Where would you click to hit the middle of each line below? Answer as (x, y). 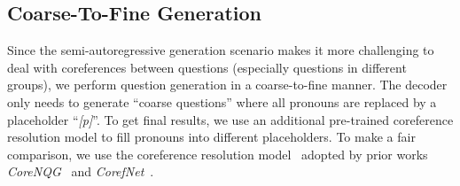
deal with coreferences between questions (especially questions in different (207, 67)
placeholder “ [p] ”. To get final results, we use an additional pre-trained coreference (230, 119)
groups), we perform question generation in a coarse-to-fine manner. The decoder (227, 85)
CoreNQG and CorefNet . (81, 171)
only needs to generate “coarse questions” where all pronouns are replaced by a (222, 101)
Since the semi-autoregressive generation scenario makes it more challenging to (221, 50)
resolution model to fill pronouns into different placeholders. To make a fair (211, 137)
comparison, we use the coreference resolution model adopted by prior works (218, 154)
